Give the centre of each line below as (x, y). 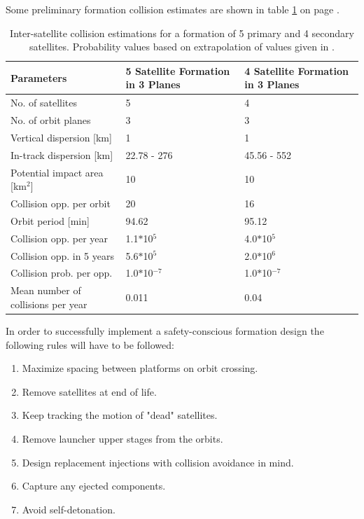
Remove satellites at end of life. (89, 391)
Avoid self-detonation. (69, 509)
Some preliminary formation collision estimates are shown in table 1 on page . (173, 9)
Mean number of (46, 290)
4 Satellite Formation (296, 70)
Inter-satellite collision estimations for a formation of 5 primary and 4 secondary (182, 33)
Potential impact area (57, 172)
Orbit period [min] (50, 220)
